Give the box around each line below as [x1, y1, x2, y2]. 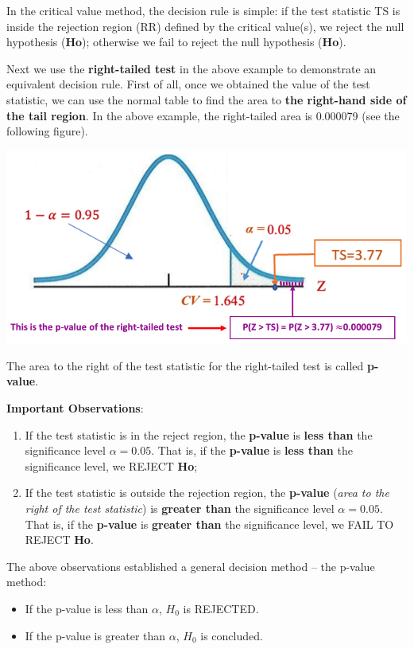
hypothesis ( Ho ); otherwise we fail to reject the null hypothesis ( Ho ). [6, 33, 346, 50]
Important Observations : [6, 400, 144, 416]
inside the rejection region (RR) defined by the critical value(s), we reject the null [6, 18, 404, 34]
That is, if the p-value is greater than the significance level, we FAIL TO [25, 515, 394, 532]
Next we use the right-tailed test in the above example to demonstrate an [6, 60, 377, 76]
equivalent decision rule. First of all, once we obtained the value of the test [6, 76, 370, 92]
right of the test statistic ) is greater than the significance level [25, 500, 335, 517]
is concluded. [200, 627, 263, 643]
